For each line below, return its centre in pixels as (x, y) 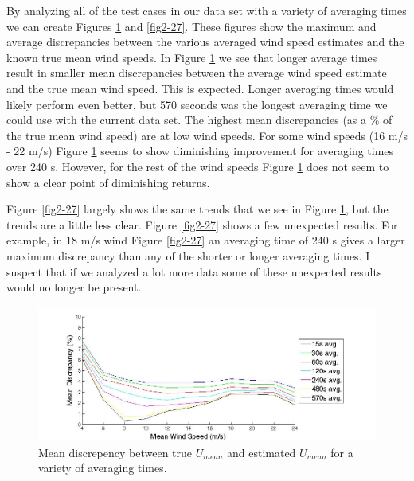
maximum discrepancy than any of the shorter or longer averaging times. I (188, 255)
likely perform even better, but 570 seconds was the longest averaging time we (197, 104)
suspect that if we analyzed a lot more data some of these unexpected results (194, 271)
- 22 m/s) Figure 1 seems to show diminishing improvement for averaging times (200, 151)
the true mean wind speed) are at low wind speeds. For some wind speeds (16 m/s (207, 135)
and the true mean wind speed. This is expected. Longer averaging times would (200, 88)
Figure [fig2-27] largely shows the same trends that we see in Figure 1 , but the (197, 209)
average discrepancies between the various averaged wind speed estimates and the (205, 42)
